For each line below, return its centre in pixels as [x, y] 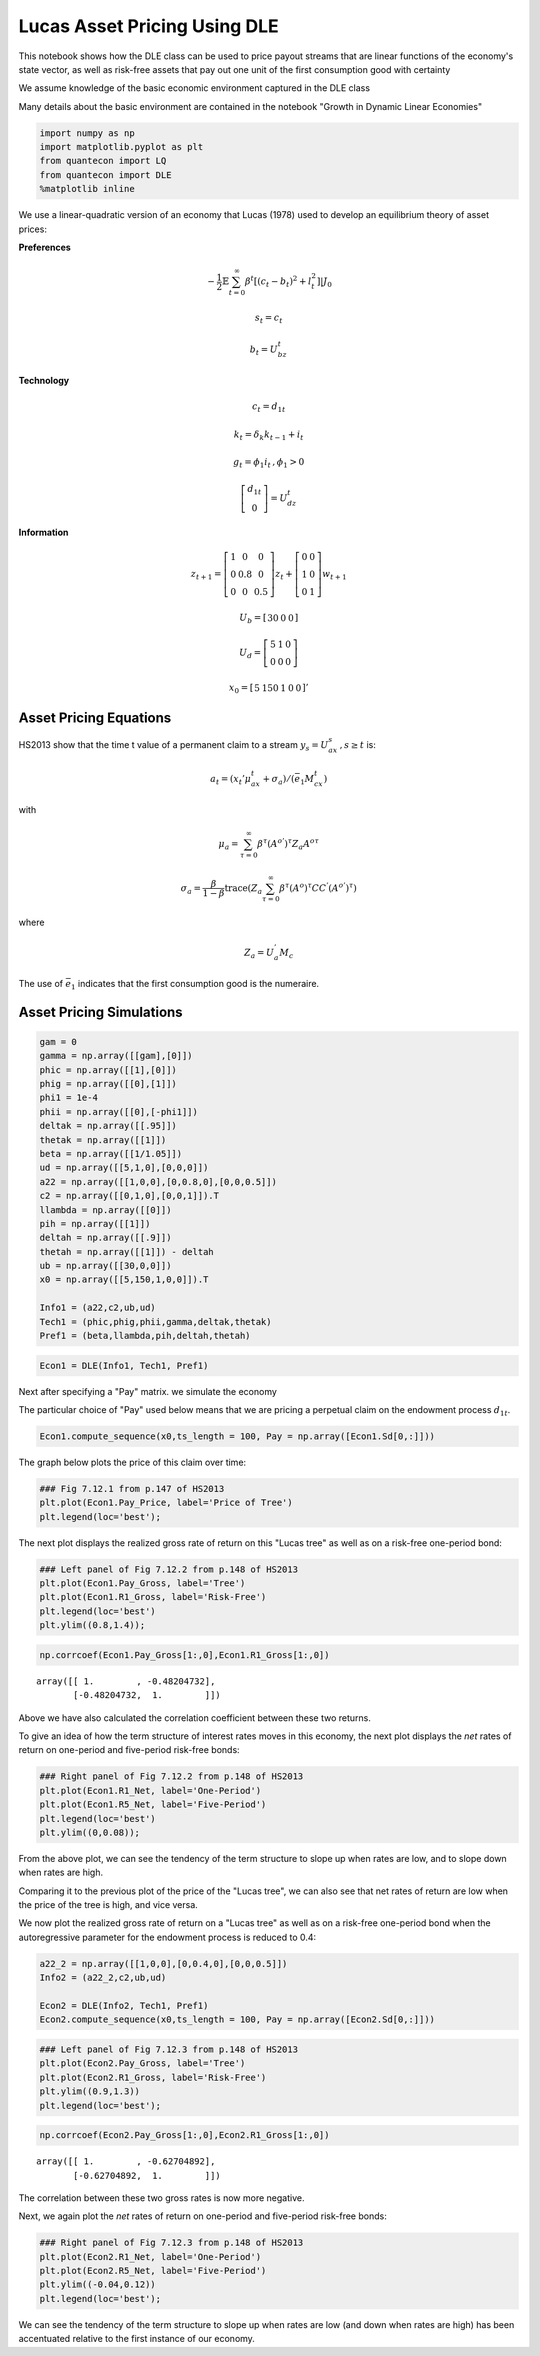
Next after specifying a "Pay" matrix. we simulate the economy [147, 1391]
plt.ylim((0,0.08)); [89, 1832]
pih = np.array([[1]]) [95, 1223]
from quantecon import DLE [105, 174]
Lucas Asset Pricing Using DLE [148, 26]
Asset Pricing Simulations [101, 1011]
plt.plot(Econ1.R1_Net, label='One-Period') [150, 1790]
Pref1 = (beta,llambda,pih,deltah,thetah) [145, 1336]
